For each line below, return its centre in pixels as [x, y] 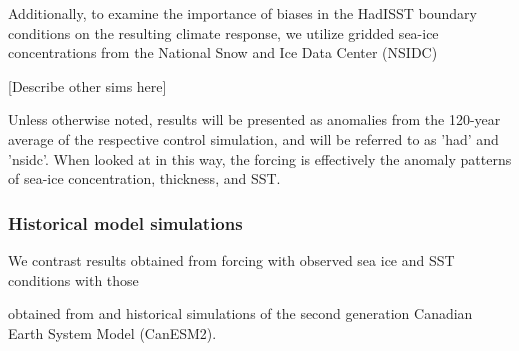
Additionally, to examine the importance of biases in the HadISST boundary [242, 13]
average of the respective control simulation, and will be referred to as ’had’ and [253, 138]
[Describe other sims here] [87, 85]
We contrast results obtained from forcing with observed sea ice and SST [231, 259]
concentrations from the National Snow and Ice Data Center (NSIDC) [223, 52]
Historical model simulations [125, 222]
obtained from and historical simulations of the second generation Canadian [240, 313]
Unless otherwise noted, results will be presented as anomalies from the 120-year [254, 119]
